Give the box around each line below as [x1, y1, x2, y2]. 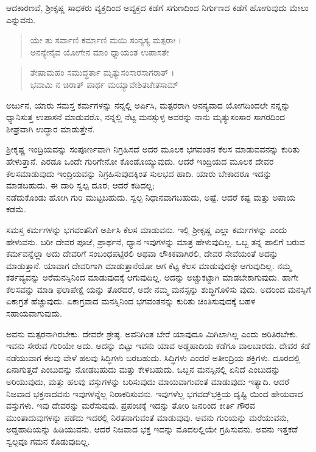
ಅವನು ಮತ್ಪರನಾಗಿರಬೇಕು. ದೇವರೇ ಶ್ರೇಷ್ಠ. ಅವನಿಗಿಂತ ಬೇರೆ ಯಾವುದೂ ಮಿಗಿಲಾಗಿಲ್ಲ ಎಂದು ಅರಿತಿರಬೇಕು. [6, 327, 298, 340]
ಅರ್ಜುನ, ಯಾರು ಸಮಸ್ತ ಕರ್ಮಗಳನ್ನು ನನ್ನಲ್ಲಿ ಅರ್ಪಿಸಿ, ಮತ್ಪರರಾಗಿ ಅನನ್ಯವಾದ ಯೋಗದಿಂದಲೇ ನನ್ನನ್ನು [6, 98, 290, 111]
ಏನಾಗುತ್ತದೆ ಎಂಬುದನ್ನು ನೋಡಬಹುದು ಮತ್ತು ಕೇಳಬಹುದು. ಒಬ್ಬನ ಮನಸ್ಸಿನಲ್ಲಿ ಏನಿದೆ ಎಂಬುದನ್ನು [6, 363, 281, 376]
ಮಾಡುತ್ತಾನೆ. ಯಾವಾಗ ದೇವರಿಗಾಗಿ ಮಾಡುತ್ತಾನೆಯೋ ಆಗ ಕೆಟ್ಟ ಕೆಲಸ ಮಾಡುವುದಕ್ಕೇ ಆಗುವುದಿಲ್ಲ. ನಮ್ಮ [6, 259, 292, 271]
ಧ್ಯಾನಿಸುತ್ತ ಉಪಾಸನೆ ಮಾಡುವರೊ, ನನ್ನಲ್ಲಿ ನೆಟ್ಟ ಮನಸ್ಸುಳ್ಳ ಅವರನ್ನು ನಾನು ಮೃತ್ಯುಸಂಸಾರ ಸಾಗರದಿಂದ [6, 110, 286, 123]
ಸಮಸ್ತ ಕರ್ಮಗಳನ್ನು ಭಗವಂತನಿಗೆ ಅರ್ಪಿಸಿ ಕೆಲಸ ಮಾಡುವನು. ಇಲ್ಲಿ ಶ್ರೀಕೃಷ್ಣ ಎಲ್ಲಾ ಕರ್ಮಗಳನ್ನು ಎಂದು [6, 223, 287, 235]
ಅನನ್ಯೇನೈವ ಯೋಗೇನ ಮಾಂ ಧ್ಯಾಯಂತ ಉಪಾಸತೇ [30, 45, 169, 58]
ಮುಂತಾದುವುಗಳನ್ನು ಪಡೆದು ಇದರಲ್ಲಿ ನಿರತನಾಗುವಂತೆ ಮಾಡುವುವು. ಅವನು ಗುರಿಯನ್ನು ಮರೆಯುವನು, [6, 411, 289, 423]
